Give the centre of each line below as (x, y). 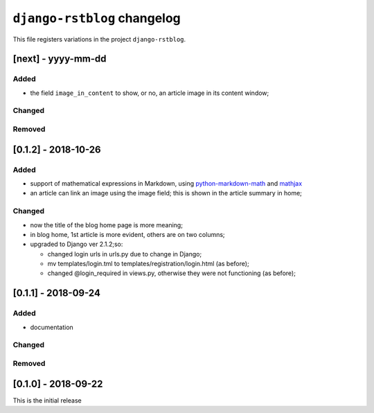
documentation (52, 327)
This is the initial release (47, 400)
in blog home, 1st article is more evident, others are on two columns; (127, 234)
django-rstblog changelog (97, 18)
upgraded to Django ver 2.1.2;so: (77, 244)
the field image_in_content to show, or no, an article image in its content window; (150, 93)
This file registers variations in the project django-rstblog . (99, 39)
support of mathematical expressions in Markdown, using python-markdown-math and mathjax (166, 183)
